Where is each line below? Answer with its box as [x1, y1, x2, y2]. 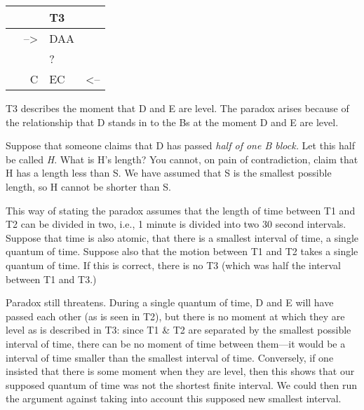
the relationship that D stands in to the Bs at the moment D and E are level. [6, 114, 339, 129]
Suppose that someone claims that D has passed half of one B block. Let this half [6, 138, 355, 153]
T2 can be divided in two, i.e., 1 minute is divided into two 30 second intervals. [6, 217, 346, 231]
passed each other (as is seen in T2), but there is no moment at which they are [6, 308, 345, 323]
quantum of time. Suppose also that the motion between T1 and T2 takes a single [6, 244, 358, 259]
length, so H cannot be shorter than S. [6, 179, 171, 193]
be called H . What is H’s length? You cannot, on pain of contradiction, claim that [6, 151, 358, 166]
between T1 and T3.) [6, 271, 97, 286]
